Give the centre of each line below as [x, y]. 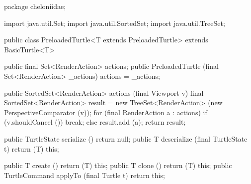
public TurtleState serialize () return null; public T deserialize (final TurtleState [126, 138]
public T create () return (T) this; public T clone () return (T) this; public [118, 165]
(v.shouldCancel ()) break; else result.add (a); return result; [95, 122]
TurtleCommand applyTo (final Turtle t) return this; [84, 175]
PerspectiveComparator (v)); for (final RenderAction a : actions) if [106, 112]
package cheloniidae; [35, 6]
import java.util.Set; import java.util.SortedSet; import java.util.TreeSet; [115, 23]
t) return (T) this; [32, 148]
